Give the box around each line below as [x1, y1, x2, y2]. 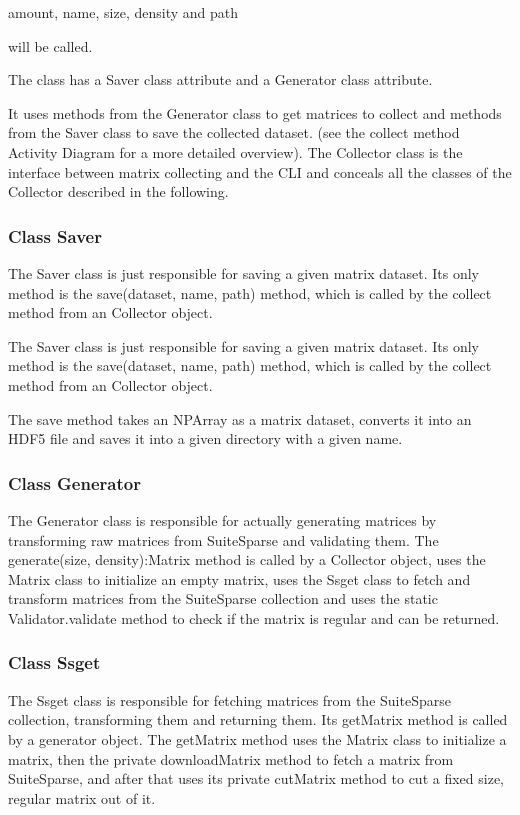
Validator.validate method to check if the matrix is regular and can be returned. [8, 607, 500, 628]
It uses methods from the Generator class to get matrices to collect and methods [8, 102, 502, 123]
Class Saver [8, 223, 102, 248]
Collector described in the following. [8, 181, 229, 202]
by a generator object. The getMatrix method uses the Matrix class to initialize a [8, 728, 507, 749]
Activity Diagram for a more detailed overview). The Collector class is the [8, 141, 463, 162]
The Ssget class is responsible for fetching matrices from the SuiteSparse [8, 689, 451, 710]
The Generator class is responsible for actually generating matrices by [8, 509, 437, 530]
